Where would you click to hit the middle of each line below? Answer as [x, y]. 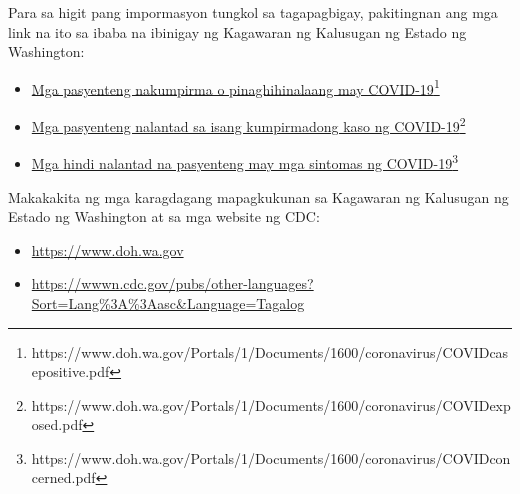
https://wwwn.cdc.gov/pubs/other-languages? [172, 283]
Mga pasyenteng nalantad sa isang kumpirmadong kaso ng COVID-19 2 [248, 124]
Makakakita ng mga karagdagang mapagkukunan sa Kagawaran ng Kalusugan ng [258, 196]
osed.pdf [57, 424]
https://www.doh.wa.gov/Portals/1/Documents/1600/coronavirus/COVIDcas [270, 351]
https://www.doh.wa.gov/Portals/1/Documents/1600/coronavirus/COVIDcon [271, 457]
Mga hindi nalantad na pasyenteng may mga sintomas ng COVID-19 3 [245, 161]
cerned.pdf [63, 477]
